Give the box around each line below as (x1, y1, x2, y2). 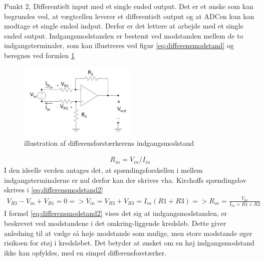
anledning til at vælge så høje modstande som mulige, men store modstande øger (4, 227, 252, 238)
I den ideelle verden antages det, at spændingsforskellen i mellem (4, 165, 203, 175)
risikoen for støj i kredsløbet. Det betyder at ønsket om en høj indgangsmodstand (4, 237, 254, 248)
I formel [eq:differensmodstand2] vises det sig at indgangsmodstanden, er (4, 208, 227, 218)
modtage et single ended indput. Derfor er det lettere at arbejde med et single (4, 21, 243, 31)
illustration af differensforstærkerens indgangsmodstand (24, 137, 194, 148)
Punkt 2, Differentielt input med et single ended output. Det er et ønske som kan (4, 1, 253, 11)
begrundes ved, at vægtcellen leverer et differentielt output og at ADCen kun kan (4, 11, 254, 21)
